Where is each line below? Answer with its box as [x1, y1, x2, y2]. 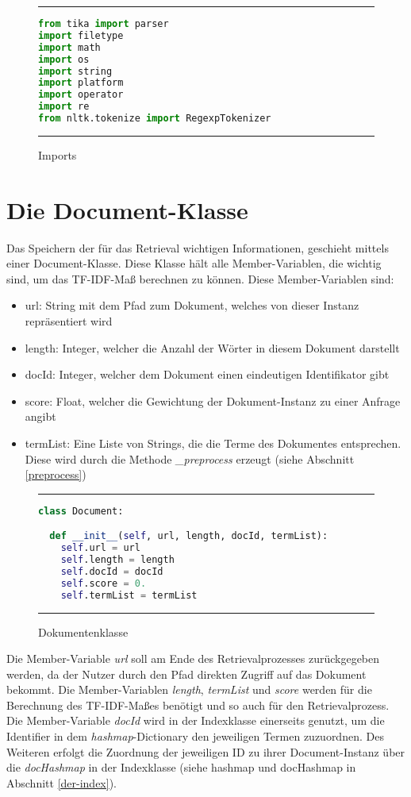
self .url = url [60, 542, 140, 554]
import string [38, 65, 113, 77]
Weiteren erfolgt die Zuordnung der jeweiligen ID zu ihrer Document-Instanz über [6, 743, 405, 760]
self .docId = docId [60, 565, 163, 577]
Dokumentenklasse [38, 623, 129, 640]
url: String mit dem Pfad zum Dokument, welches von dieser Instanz [25, 297, 359, 314]
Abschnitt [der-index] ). [6, 774, 117, 791]
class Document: [38, 505, 124, 517]
